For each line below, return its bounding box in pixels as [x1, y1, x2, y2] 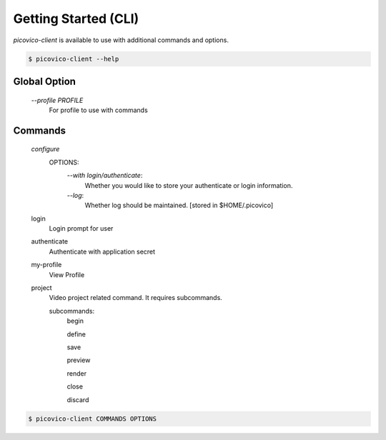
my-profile [31, 261, 62, 269]
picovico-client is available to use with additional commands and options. [13, 36, 229, 44]
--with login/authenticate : [66, 171, 143, 180]
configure [31, 145, 60, 154]
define [66, 329, 86, 339]
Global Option [13, 75, 76, 87]
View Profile [49, 270, 85, 279]
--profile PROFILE [31, 96, 84, 104]
